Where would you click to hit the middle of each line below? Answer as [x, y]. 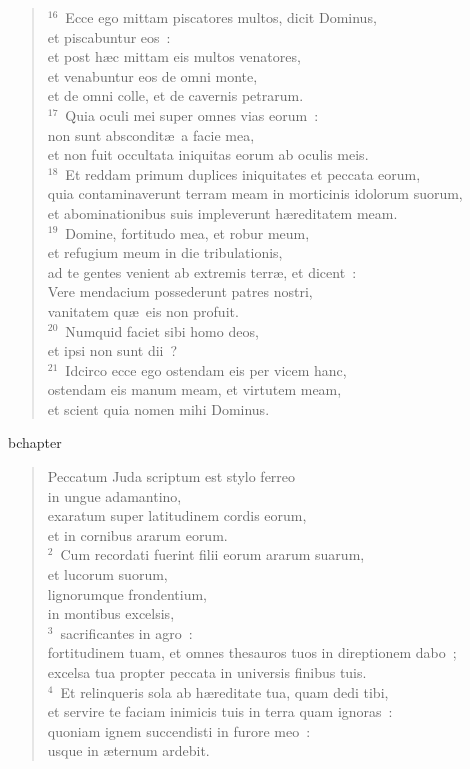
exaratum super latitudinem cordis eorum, [177, 515]
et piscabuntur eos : [109, 36]
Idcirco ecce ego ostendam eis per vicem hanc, [206, 369]
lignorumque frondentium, [127, 593]
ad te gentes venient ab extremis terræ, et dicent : [202, 271]
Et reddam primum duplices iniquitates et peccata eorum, [243, 173]
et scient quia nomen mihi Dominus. [158, 408]
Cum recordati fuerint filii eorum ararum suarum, [212, 554]
